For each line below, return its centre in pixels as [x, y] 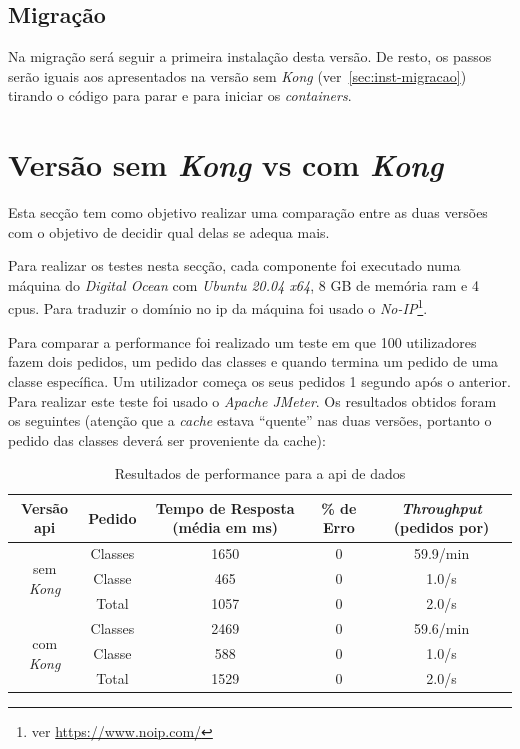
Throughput [441, 507]
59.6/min [441, 627]
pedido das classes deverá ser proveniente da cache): [167, 439]
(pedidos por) [441, 527]
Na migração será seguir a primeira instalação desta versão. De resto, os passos [250, 56]
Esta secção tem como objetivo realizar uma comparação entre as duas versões [248, 212]
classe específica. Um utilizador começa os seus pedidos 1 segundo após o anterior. [259, 380]
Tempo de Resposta [225, 507]
